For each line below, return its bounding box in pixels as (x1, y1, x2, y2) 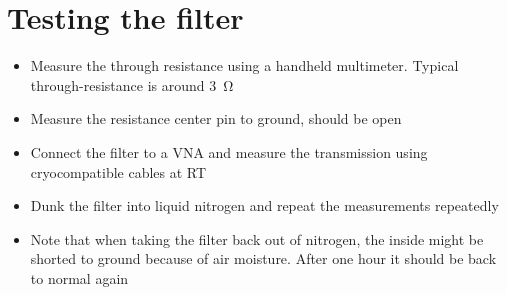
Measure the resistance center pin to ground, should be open (30, 108, 402, 129)
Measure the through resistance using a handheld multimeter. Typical (30, 55, 459, 76)
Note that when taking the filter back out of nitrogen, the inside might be (30, 228, 484, 249)
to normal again (30, 267, 129, 288)
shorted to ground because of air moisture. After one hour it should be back (30, 248, 497, 269)
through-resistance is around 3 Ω (30, 74, 234, 95)
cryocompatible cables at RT (30, 161, 207, 182)
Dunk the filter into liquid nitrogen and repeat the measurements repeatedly (30, 195, 499, 216)
